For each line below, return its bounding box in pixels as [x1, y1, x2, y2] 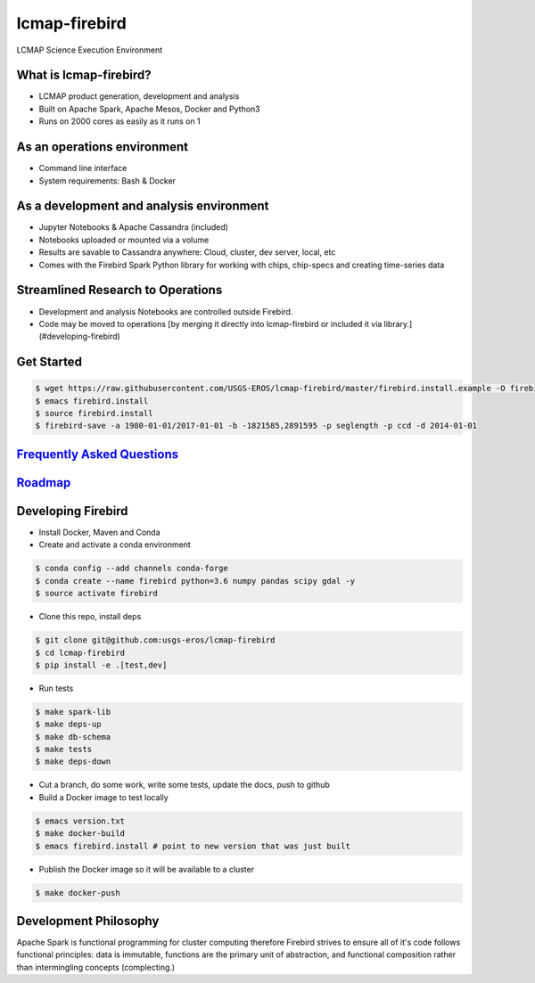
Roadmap [16, 475, 71, 490]
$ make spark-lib [35, 707, 111, 717]
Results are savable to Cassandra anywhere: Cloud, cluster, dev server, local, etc [38, 247, 336, 258]
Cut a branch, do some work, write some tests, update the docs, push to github [38, 780, 330, 790]
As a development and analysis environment [16, 199, 269, 214]
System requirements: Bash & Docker [38, 175, 177, 186]
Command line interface [38, 163, 128, 174]
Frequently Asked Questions [16, 446, 179, 462]
